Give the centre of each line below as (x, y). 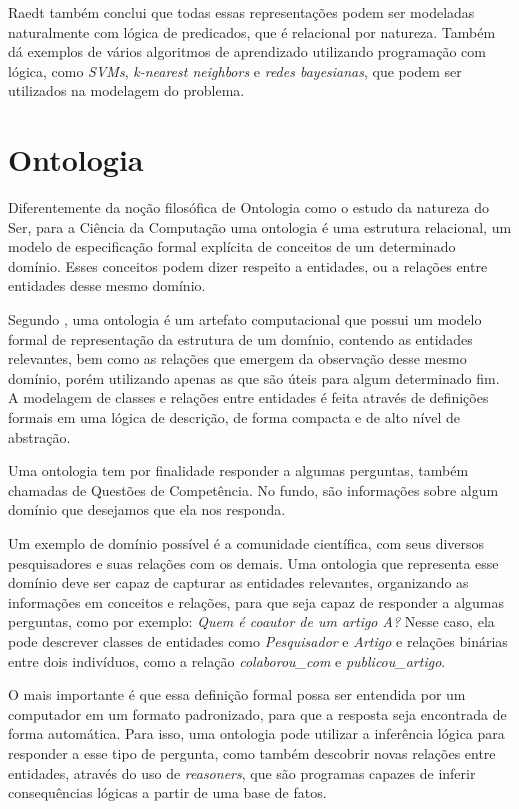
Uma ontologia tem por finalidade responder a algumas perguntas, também (238, 470)
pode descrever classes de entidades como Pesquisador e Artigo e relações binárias (258, 640)
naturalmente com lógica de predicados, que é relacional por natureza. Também (252, 31)
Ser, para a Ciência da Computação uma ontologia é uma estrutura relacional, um (260, 226)
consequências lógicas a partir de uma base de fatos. (167, 792)
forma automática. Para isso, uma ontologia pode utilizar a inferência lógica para (256, 733)
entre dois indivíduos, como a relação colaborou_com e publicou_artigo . (227, 660)
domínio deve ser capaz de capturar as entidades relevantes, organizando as (238, 582)
